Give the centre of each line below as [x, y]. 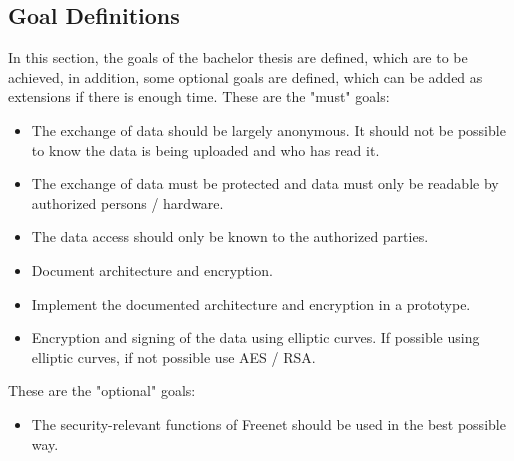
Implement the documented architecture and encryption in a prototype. [251, 303]
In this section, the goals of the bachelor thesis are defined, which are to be [238, 57]
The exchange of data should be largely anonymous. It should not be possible [268, 129]
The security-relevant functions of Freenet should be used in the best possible [268, 423]
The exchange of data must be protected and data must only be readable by [265, 183]
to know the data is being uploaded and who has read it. [205, 149]
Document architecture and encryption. [152, 269]
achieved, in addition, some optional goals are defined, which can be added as [245, 76]
